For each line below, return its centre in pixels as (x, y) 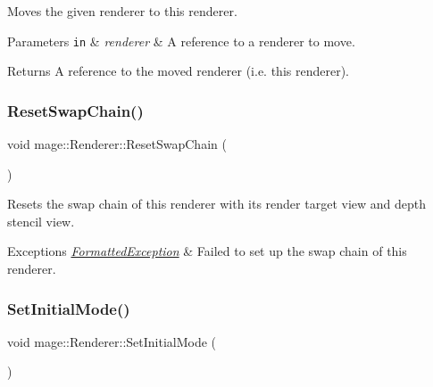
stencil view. (41, 221)
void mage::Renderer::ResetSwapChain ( (117, 144)
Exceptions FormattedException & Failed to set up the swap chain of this (207, 251)
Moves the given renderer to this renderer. (122, 11)
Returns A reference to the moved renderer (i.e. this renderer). (178, 71)
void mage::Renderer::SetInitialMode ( (112, 341)
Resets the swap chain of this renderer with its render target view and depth (217, 204)
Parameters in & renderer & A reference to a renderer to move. (181, 41)
